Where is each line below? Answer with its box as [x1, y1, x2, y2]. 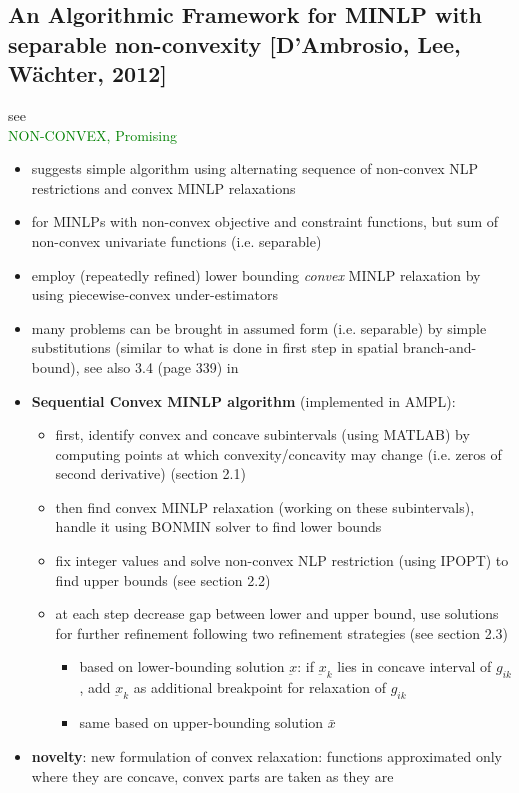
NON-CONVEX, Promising [8, 124, 177, 145]
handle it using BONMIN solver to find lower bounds [55, 516, 382, 537]
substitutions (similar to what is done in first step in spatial [31, 337, 399, 358]
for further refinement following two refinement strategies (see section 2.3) [55, 622, 508, 643]
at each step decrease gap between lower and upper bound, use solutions [55, 603, 499, 624]
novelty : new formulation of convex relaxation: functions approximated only [31, 746, 503, 767]
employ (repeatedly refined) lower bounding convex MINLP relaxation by [31, 264, 481, 285]
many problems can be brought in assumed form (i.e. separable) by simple [31, 317, 487, 338]
